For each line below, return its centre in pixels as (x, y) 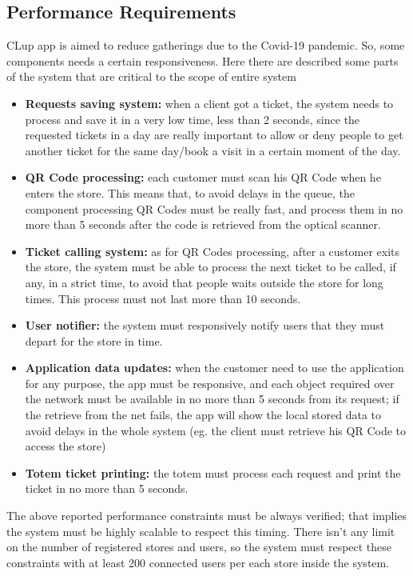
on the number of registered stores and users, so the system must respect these (199, 547)
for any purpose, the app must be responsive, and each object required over (210, 383)
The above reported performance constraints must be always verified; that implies (207, 516)
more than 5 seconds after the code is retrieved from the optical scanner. (203, 224)
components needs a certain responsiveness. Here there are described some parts (203, 60)
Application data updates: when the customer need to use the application (214, 368)
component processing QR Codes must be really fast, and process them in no (214, 208)
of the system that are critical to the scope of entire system (151, 76)
